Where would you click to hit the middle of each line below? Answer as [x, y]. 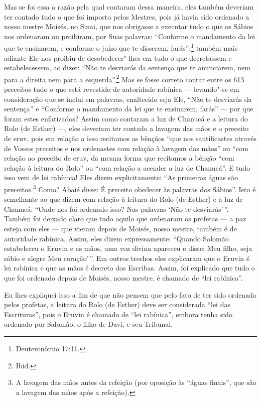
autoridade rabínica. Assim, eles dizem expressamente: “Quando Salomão [116, 238]
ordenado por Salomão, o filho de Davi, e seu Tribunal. [89, 324]
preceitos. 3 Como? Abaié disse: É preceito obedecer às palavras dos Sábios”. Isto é [130, 188]
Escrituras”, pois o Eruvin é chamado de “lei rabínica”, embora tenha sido [118, 314]
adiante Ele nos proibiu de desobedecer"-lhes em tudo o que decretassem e [118, 57]
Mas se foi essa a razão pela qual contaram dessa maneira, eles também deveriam [129, 7]
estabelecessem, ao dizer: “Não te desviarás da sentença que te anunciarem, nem [127, 68]
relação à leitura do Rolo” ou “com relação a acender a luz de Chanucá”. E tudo [127, 167]
